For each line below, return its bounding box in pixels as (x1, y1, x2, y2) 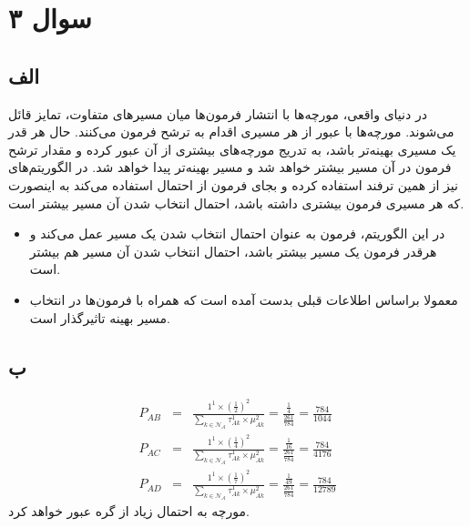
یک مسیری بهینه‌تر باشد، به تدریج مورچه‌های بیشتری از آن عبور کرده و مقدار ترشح (8, 139, 456, 158)
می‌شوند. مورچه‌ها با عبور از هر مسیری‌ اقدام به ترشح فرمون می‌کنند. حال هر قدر (8, 122, 455, 141)
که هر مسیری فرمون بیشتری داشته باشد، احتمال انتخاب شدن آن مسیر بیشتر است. (8, 193, 465, 212)
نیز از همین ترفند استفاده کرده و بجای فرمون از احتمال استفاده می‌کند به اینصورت (8, 175, 458, 194)
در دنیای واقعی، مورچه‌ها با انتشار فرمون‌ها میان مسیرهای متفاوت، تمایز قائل (8, 104, 427, 123)
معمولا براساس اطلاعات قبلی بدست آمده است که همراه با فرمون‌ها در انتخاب (29, 289, 458, 309)
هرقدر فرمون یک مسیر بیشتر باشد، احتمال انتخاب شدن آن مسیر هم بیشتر (29, 241, 437, 260)
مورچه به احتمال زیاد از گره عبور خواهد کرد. (8, 502, 250, 521)
